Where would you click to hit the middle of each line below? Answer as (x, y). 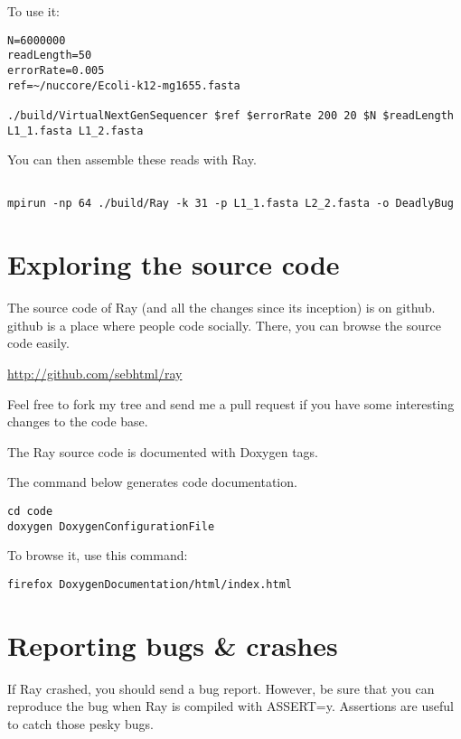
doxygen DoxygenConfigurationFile (111, 526)
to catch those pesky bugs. (80, 723)
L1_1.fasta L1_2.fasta (75, 131)
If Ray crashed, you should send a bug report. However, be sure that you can (221, 688)
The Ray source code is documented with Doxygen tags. (163, 451)
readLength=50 (50, 56)
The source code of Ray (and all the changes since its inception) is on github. (221, 308)
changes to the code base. (78, 421)
